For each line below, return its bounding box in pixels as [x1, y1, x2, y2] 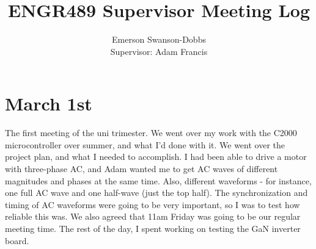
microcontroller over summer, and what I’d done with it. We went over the [5, 138, 285, 151]
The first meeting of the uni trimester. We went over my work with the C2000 [5, 126, 297, 139]
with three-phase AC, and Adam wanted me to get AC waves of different [5, 162, 278, 175]
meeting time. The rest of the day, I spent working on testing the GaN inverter [5, 222, 301, 234]
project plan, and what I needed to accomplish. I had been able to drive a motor [5, 150, 307, 163]
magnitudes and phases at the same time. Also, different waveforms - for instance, [5, 174, 312, 187]
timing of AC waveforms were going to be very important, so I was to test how [5, 198, 300, 211]
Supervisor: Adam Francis [110, 45, 208, 57]
